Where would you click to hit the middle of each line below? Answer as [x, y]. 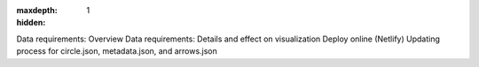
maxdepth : [37, 10]
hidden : [31, 23]
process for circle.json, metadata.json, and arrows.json [117, 51]
